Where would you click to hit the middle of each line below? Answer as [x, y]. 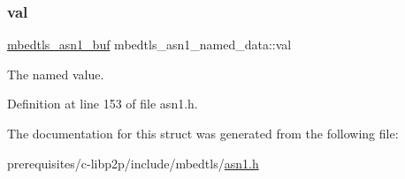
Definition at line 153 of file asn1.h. [103, 104]
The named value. [56, 74]
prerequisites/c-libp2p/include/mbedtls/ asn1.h [133, 163]
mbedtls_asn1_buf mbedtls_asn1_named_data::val [149, 45]
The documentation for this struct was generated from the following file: [203, 133]
